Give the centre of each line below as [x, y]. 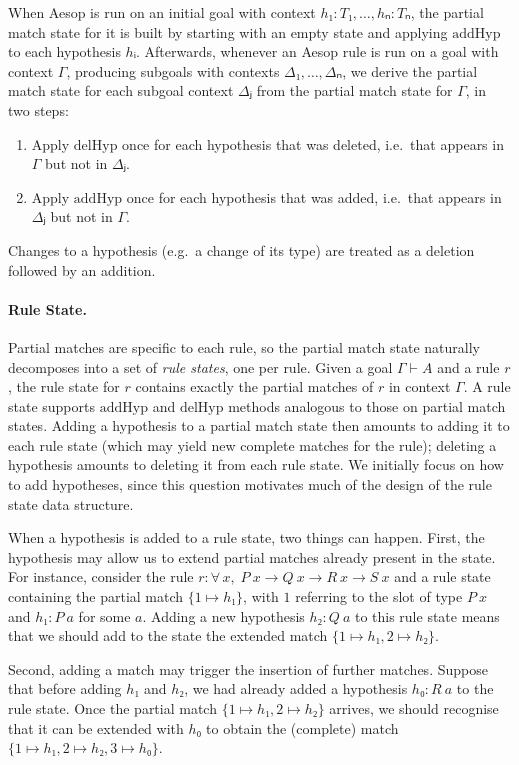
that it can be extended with [96, 727]
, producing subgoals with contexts [173, 70]
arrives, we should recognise [414, 708]
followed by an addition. [82, 269]
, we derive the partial [410, 70]
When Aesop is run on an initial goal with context [162, 12]
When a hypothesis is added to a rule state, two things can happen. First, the [246, 537]
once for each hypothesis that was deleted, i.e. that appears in [313, 143]
